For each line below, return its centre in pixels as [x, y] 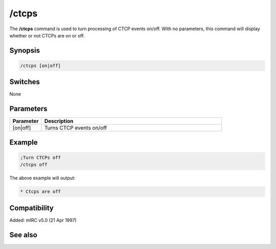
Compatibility [31, 208]
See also [24, 235]
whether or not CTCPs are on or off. [47, 35]
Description [59, 121]
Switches [25, 82]
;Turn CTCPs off [41, 157]
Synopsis [25, 50]
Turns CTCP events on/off [76, 128]
